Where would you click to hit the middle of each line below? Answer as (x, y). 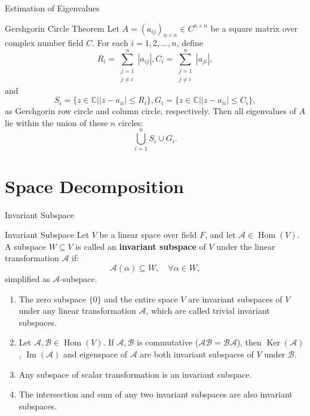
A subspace (25, 246)
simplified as (27, 278)
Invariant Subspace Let (47, 235)
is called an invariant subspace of (141, 246)
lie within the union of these (56, 122)
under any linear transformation (77, 311)
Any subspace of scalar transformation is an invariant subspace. (135, 374)
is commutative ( (168, 342)
